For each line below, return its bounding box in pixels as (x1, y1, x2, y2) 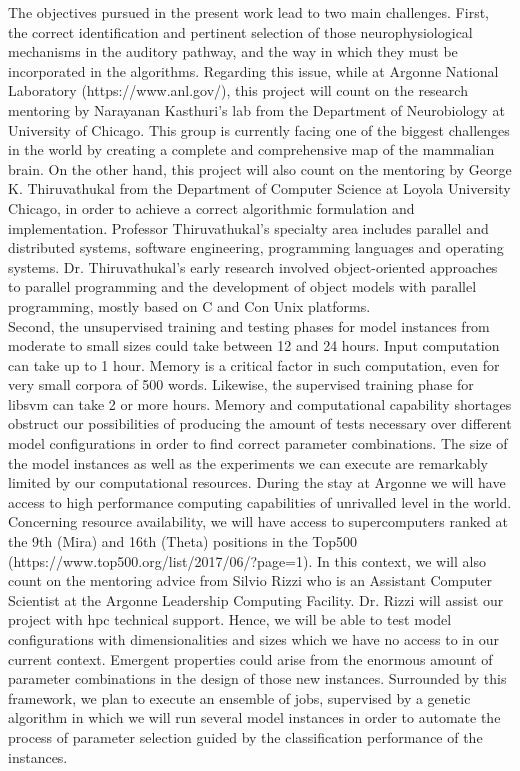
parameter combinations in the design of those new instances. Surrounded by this (8, 668, 507, 689)
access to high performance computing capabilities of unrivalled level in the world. (8, 491, 512, 512)
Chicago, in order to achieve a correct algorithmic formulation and (8, 197, 415, 218)
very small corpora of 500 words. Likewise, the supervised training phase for (8, 374, 474, 395)
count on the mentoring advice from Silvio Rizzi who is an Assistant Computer (8, 570, 492, 591)
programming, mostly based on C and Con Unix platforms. (8, 295, 371, 316)
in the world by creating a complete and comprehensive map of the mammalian (8, 139, 495, 160)
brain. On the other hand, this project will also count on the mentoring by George (8, 158, 512, 179)
